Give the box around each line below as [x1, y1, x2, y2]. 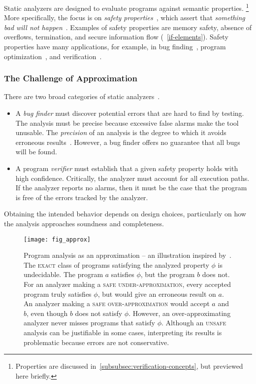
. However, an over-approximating [128, 308, 231, 318]
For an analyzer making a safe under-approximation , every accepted [24, 279, 231, 289]
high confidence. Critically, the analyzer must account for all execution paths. [15, 173, 250, 183]
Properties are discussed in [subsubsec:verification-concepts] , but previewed [15, 361, 243, 371]
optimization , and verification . [4, 51, 102, 61]
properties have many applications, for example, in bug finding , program [4, 41, 226, 52]
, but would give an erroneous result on [97, 288, 216, 299]
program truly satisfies [24, 288, 92, 299]
